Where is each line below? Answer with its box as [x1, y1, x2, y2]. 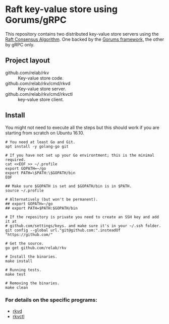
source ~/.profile [5, 188, 44, 193]
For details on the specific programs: [5, 296, 97, 303]
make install [5, 258, 33, 264]
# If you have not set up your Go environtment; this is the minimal [5, 153, 155, 158]
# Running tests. [5, 267, 42, 273]
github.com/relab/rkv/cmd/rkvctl [5, 91, 73, 97]
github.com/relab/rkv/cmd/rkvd [5, 80, 71, 86]
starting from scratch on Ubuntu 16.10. [5, 129, 85, 136]
